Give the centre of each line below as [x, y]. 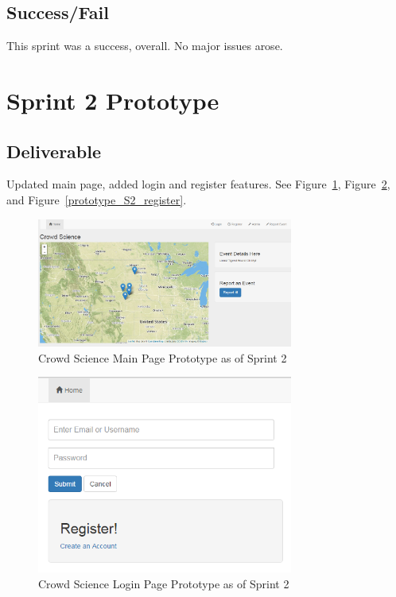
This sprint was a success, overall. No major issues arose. [145, 46]
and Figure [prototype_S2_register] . [97, 199]
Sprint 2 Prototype [113, 100]
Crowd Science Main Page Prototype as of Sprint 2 [163, 357]
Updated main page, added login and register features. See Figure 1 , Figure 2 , [198, 184]
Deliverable [54, 151]
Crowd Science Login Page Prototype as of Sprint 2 [164, 583]
